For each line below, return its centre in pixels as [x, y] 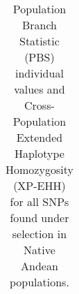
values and [39, 89]
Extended [39, 137]
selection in [39, 234]
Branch [39, 25]
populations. [39, 282]
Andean [39, 266]
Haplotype [39, 153]
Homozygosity [39, 169]
